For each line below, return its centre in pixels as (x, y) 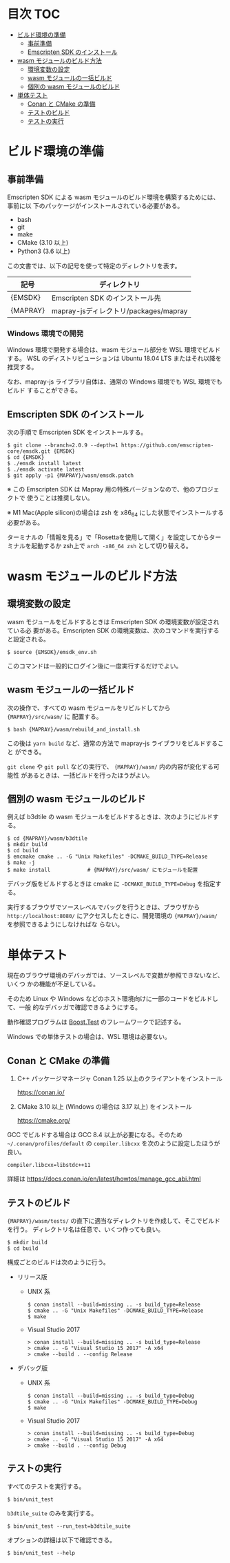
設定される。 (31, 639)
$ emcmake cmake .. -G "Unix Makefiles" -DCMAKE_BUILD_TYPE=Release (107, 857)
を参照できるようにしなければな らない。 (65, 924)
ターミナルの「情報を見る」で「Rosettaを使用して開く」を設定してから (108, 537)
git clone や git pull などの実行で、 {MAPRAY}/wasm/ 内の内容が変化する (111, 766)
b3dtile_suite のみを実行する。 (52, 1513)
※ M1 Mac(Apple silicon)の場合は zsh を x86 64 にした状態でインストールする (116, 514)
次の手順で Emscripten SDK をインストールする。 (77, 432)
